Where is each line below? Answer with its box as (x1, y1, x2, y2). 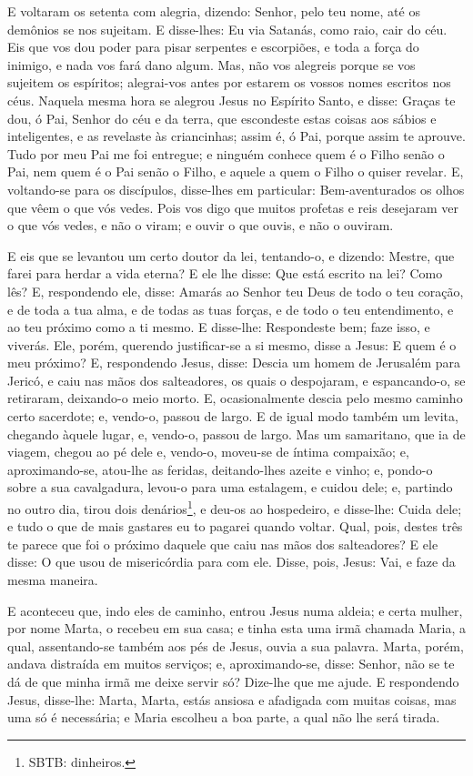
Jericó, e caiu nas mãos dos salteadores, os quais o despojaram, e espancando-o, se (7, 370, 466, 389)
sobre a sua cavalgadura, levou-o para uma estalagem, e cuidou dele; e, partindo (7, 478, 453, 497)
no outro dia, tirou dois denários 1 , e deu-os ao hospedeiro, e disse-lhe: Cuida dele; (7, 497, 462, 518)
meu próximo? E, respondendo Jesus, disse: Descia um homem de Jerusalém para (7, 353, 461, 372)
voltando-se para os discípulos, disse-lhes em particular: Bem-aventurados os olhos (7, 179, 465, 198)
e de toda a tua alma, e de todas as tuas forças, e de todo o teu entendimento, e (7, 299, 454, 318)
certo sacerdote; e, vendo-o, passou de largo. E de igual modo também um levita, (7, 407, 458, 426)
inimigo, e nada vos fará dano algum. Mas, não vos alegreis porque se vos (7, 55, 416, 74)
